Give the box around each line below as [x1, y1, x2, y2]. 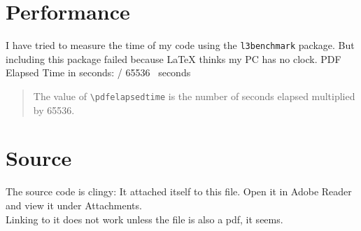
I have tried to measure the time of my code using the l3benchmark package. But [6, 38, 355, 52]
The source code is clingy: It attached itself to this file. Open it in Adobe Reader [6, 184, 352, 199]
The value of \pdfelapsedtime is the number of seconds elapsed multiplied [33, 88, 355, 103]
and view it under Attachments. [6, 197, 142, 212]
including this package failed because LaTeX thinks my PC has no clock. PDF [6, 51, 341, 66]
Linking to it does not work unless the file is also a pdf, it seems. [6, 211, 283, 226]
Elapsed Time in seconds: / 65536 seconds [6, 65, 191, 80]
